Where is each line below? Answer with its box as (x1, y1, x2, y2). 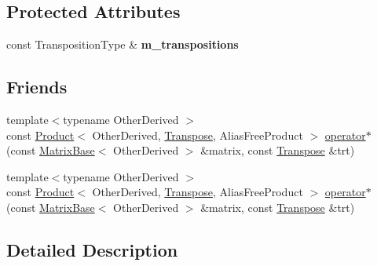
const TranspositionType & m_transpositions (6, 36, 239, 53)
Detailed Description (6, 237, 178, 261)
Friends (6, 75, 68, 99)
